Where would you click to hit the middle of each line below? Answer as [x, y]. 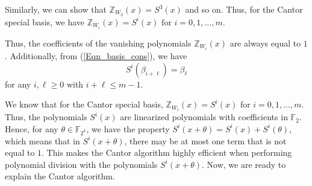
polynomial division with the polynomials [81, 164]
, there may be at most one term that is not [205, 140]
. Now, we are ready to [244, 164]
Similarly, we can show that [56, 9]
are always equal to [265, 43]
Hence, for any [32, 128]
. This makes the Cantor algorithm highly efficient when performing [167, 152]
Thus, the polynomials [46, 117]
